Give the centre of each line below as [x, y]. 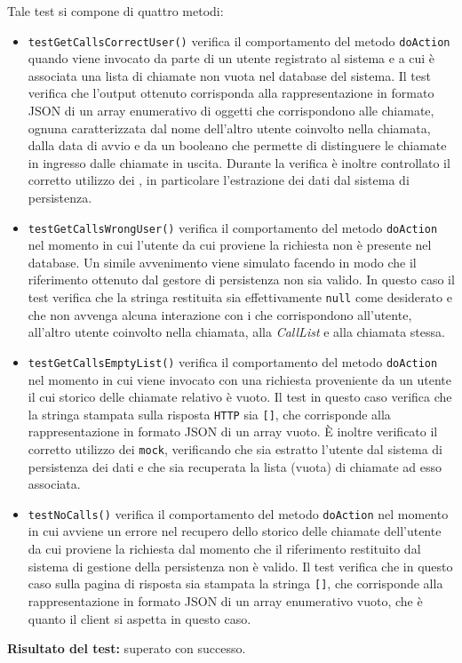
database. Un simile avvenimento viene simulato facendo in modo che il [222, 262]
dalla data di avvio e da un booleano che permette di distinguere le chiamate [237, 145]
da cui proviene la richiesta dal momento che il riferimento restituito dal [224, 549]
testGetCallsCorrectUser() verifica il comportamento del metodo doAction [239, 40]
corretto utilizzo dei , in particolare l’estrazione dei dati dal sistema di [219, 180]
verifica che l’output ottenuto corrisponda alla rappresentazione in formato [231, 93]
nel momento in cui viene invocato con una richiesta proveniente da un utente [239, 379]
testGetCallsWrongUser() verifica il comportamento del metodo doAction [233, 227]
